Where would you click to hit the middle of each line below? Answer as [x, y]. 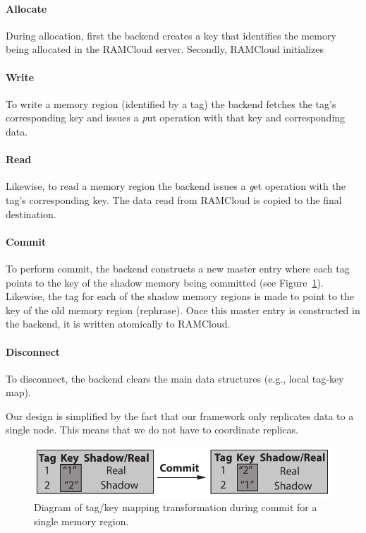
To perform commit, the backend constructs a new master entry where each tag [178, 268]
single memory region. [81, 521]
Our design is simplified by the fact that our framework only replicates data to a [180, 415]
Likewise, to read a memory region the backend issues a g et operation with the [176, 186]
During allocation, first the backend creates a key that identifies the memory [171, 35]
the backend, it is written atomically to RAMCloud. [118, 324]
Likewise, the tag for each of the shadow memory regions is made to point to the [180, 296]
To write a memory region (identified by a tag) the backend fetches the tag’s [171, 103]
